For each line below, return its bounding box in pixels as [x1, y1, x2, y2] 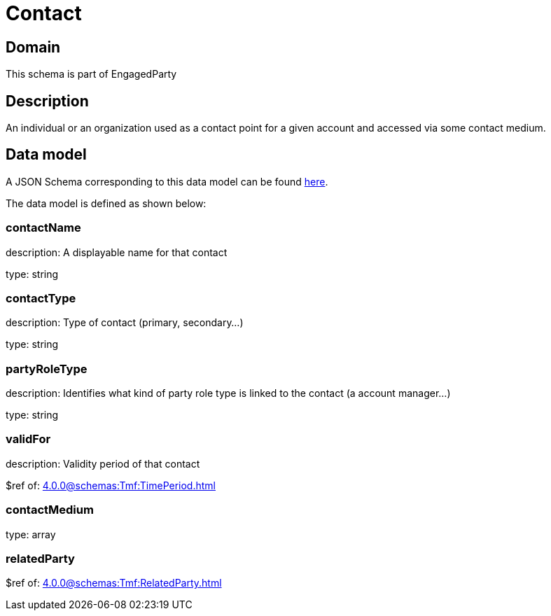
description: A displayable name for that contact [6, 246, 228, 258]
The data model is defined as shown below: [6, 197, 207, 209]
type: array [6, 528, 56, 540]
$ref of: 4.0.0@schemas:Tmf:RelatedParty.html [6, 577, 222, 589]
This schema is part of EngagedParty [6, 68, 177, 80]
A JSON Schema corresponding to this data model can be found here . [6, 175, 328, 188]
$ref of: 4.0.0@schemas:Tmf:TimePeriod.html [6, 479, 216, 491]
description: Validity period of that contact [6, 457, 200, 470]
